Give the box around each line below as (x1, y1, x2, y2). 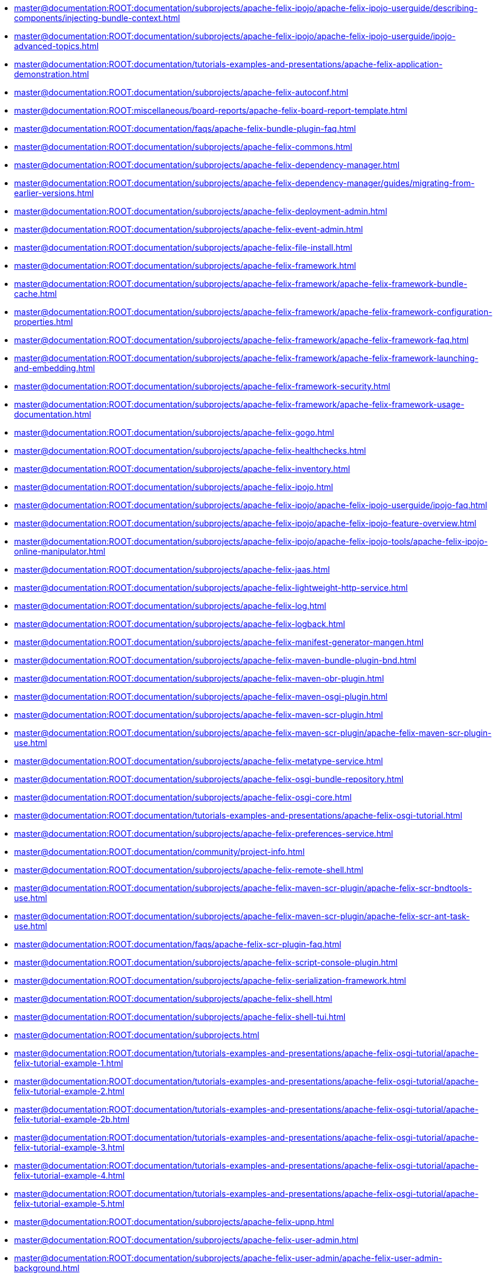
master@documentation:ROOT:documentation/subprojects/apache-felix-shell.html (14, 994, 333, 1004)
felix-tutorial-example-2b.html (14, 1114, 130, 1124)
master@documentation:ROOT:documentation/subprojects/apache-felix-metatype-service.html (14, 756, 383, 766)
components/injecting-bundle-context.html (14, 13, 180, 23)
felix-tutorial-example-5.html (14, 1199, 125, 1208)
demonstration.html (14, 69, 89, 79)
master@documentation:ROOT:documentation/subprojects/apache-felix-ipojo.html (14, 482, 333, 492)
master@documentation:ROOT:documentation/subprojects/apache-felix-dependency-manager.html (14, 160, 400, 170)
